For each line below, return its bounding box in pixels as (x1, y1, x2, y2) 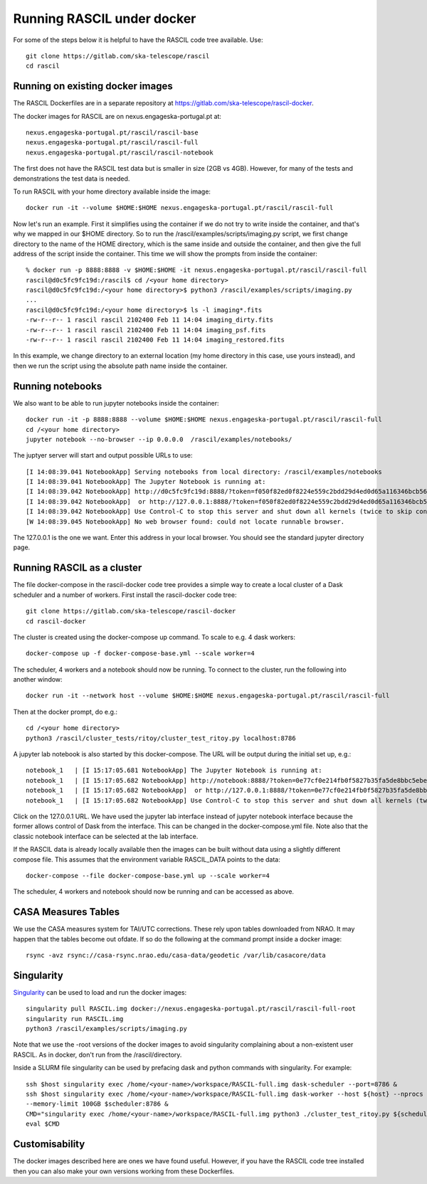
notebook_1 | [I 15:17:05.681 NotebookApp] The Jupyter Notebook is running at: (26, 766, 322, 775)
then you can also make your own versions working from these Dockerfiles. (13, 1167, 235, 1175)
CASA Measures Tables (13, 906, 120, 918)
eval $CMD (26, 1120, 60, 1128)
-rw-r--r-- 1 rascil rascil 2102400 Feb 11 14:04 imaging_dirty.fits (26, 316, 274, 324)
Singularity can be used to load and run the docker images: (13, 988, 187, 996)
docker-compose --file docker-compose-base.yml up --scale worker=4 (26, 872, 270, 879)
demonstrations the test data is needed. (13, 174, 130, 183)
